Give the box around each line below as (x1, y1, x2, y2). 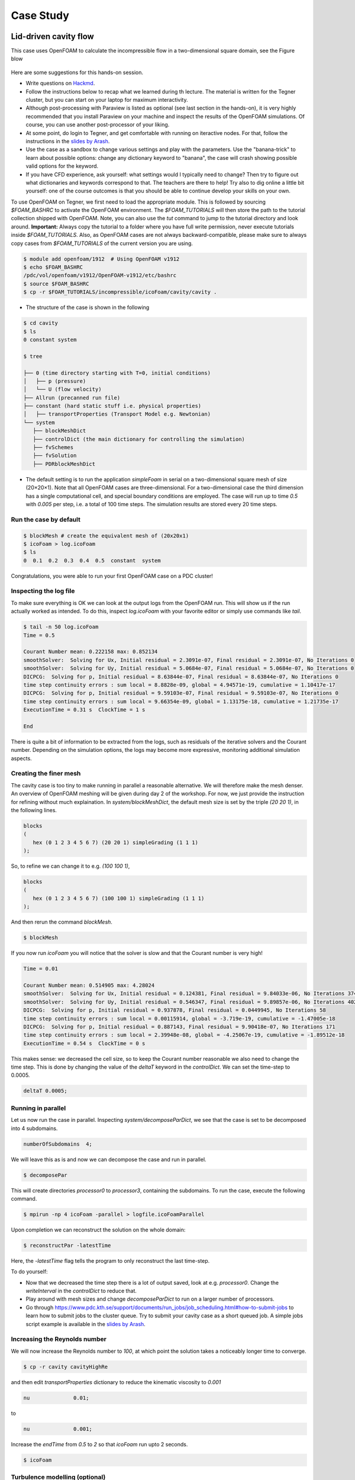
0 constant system (23, 336, 77, 343)
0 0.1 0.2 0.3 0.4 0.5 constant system (23, 557, 161, 564)
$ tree (23, 353, 43, 359)
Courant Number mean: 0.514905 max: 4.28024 (23, 982, 155, 989)
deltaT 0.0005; (23, 1088, 67, 1095)
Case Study (11, 9, 69, 22)
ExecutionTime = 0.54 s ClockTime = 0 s (23, 1040, 146, 1047)
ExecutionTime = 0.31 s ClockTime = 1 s (23, 706, 146, 713)
